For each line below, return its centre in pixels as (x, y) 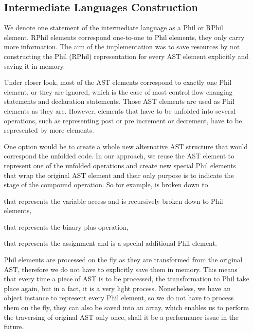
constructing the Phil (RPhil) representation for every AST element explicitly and (126, 56)
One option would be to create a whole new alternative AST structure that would (126, 146)
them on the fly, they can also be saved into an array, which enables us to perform (126, 307)
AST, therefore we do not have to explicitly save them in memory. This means (121, 269)
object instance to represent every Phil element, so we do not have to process (119, 298)
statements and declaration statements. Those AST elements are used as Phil (119, 101)
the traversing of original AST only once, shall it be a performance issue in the (121, 317)
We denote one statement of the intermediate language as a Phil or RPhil (114, 28)
